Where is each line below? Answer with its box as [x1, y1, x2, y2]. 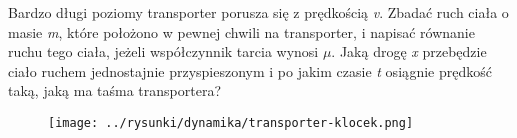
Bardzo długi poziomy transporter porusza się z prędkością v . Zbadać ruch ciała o [8, 2, 509, 22]
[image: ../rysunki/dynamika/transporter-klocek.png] [48, 115, 414, 130]
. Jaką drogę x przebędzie [331, 41, 487, 62]
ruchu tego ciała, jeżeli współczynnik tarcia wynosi [8, 41, 319, 62]
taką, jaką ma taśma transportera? [8, 80, 221, 101]
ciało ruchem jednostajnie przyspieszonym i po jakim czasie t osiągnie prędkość [8, 60, 492, 81]
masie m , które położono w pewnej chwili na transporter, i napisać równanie [8, 21, 475, 42]
